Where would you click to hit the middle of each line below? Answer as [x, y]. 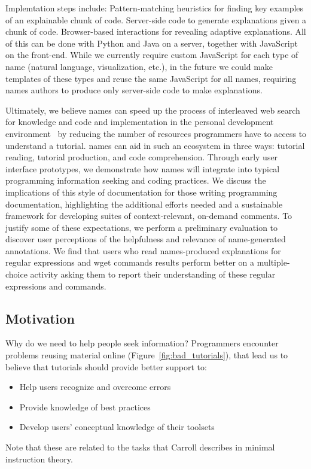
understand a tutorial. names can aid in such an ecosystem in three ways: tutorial [155, 145]
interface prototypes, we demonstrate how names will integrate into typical [143, 168]
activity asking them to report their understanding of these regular [153, 274]
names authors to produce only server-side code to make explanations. [134, 90]
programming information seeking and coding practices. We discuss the [136, 180]
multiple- [273, 262]
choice [16, 274]
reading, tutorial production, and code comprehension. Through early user [142, 157]
